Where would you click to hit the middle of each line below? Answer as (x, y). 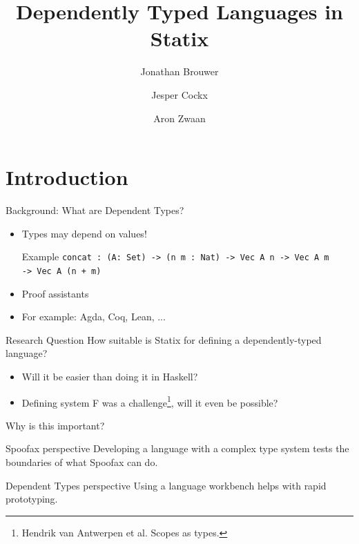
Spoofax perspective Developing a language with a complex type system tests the (177, 448)
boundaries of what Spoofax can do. (82, 462)
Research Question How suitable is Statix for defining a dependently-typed (164, 339)
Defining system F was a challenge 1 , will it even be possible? (150, 401)
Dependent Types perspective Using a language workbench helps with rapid (166, 485)
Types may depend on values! (84, 233)
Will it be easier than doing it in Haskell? (110, 376)
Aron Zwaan (179, 118)
